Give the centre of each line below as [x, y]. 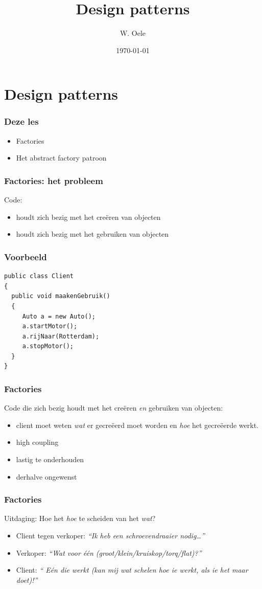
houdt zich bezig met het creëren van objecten [88, 217]
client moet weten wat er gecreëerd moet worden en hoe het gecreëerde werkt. [137, 425]
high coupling [37, 442]
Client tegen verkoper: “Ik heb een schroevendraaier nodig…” [110, 536]
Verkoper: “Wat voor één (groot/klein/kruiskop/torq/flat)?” [109, 552]
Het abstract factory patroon [61, 158]
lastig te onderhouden [50, 459]
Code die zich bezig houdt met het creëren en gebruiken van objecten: [114, 408]
